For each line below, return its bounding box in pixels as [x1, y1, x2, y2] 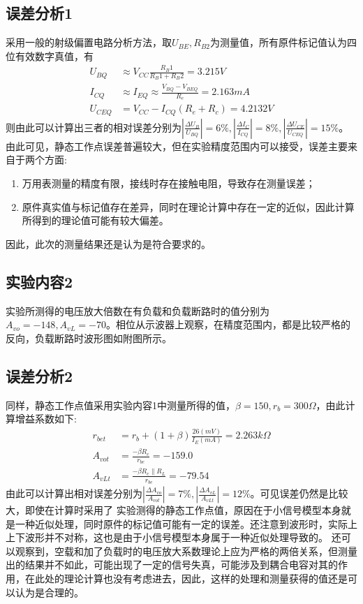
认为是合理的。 [15, 584, 84, 599]
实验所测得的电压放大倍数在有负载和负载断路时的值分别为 [6, 303, 269, 318]
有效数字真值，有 [15, 48, 94, 63]
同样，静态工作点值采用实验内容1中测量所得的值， [6, 397, 235, 412]
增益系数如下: [15, 411, 77, 426]
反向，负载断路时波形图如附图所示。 [6, 330, 172, 345]
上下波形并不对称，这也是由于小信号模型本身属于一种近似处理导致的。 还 [6, 530, 341, 545]
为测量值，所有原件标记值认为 [210, 35, 348, 50]
